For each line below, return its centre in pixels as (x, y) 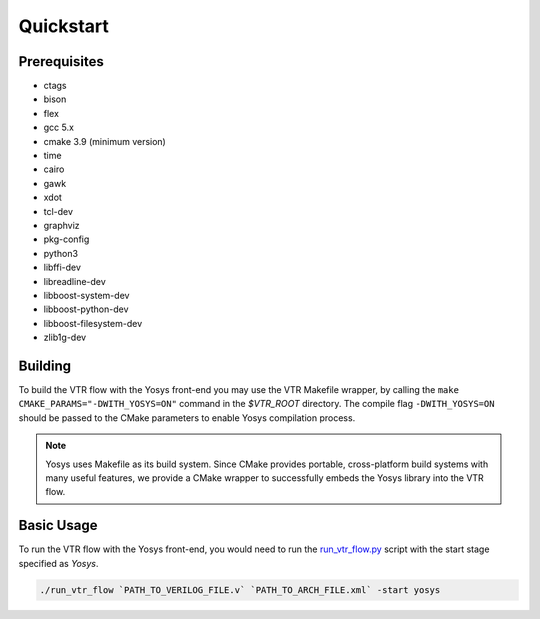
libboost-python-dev (86, 309)
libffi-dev (62, 267)
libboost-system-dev (86, 295)
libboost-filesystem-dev (93, 323)
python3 (61, 253)
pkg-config (66, 239)
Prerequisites (61, 61)
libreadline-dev (75, 281)
